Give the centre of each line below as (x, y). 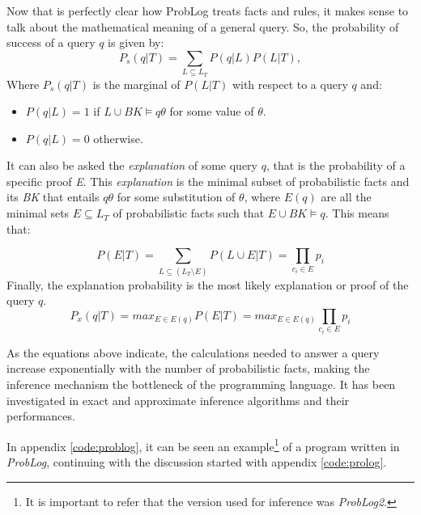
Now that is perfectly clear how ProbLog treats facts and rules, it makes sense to (208, 11)
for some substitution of (176, 197)
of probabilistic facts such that (189, 213)
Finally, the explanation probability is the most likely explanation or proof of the (208, 284)
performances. (41, 416)
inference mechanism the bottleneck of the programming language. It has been (201, 384)
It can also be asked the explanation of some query (132, 165)
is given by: (136, 42)
